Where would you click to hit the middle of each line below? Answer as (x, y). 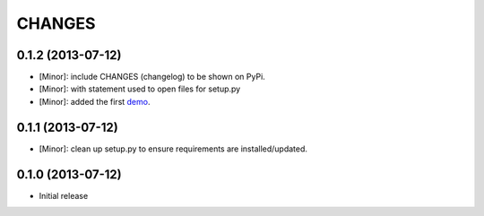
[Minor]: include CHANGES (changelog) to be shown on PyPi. (152, 77)
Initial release (64, 195)
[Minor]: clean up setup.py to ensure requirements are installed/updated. (173, 149)
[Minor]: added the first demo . (95, 101)
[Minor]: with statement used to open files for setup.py (140, 89)
